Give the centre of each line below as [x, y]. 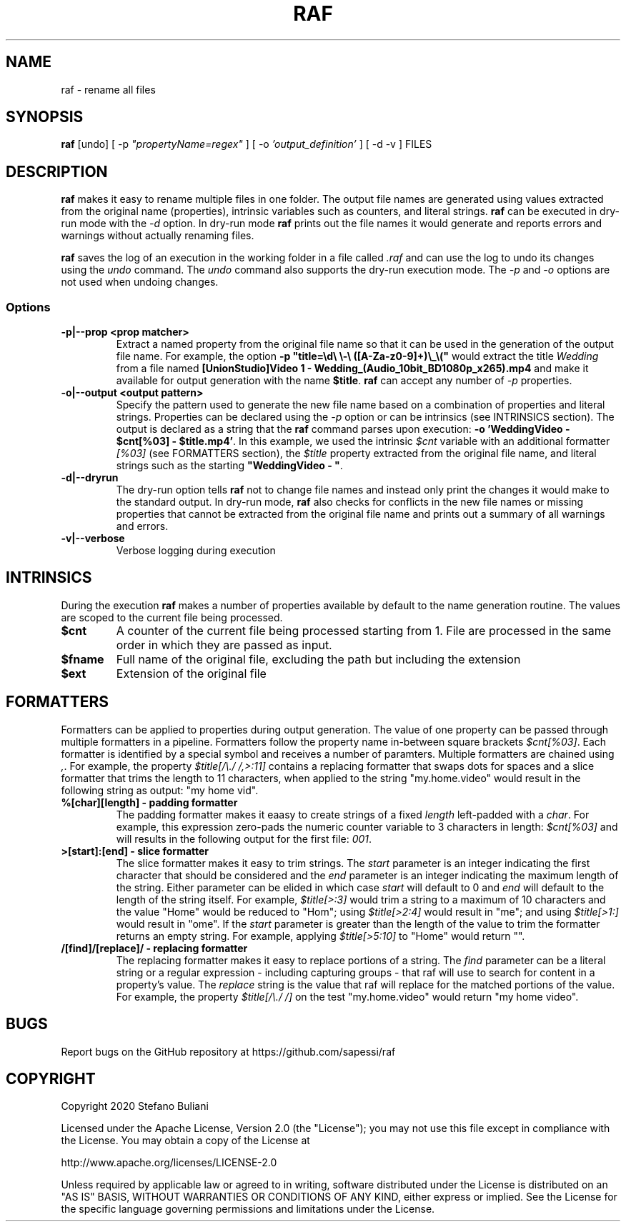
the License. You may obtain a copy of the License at [185, 1141]
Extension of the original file [191, 673]
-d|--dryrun [90, 478]
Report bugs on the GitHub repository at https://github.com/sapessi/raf [228, 1051]
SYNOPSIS [45, 117]
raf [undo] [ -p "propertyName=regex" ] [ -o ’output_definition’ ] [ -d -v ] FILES [247, 144]
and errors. [142, 526]
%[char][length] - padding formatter [149, 802]
